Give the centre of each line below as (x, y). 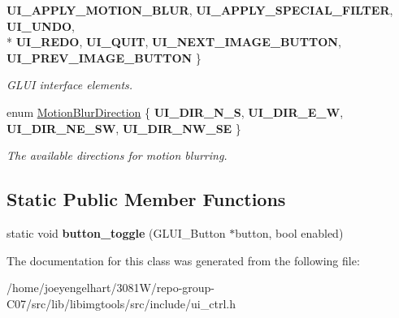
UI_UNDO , (41, 26)
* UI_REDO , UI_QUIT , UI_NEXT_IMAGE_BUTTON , (174, 42)
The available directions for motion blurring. (117, 155)
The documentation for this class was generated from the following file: (183, 260)
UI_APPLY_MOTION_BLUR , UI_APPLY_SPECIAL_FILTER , (200, 10)
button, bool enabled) (289, 232)
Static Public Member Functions (146, 199)
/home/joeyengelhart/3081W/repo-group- (111, 288)
